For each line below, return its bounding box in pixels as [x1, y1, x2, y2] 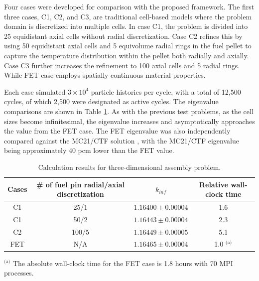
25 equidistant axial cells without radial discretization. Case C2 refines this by [4, 30, 243, 41]
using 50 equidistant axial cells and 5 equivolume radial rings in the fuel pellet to [4, 40, 252, 51]
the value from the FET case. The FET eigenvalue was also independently [4, 126, 231, 136]
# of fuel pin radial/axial [36, 179, 125, 189]
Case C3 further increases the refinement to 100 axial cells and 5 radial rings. [4, 60, 240, 70]
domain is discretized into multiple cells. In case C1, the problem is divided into [4, 21, 248, 31]
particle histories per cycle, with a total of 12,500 [91, 86, 241, 97]
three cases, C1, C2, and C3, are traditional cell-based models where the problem [4, 11, 252, 21]
